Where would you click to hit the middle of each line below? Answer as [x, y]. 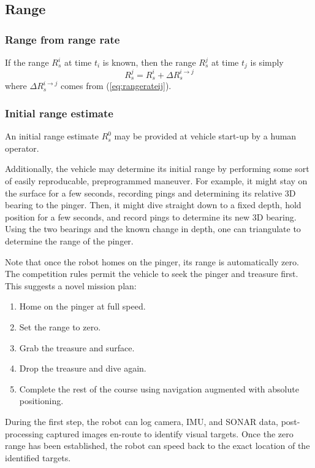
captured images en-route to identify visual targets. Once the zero [170, 433]
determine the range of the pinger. [69, 240]
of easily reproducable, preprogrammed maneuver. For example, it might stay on [156, 181]
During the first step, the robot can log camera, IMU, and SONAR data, [142, 421]
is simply [267, 62]
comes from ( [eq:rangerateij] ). [116, 86]
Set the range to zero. [60, 326]
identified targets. [38, 457]
